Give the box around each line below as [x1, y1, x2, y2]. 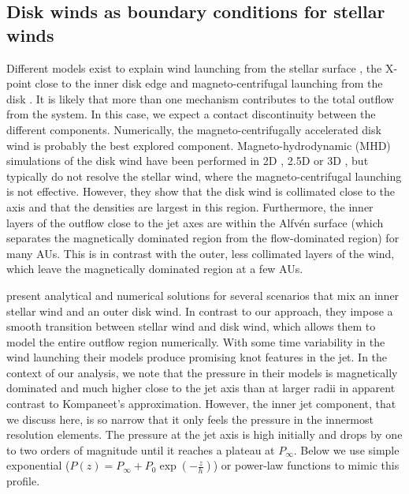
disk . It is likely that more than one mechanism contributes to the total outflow [6, 90, 394, 107]
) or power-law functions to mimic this [213, 457, 400, 473]
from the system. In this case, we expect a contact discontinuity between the [6, 106, 376, 122]
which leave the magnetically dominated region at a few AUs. [6, 260, 303, 277]
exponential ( [6, 457, 70, 473]
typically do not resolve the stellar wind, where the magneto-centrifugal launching [6, 167, 402, 184]
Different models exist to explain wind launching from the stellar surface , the [6, 59, 382, 76]
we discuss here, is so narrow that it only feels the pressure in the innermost [6, 410, 374, 427]
